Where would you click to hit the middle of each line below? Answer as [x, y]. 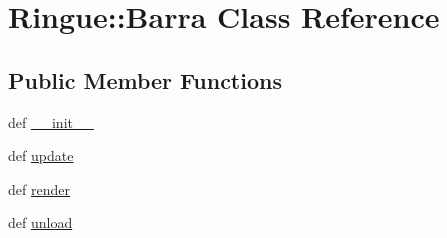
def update [41, 155]
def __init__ [51, 121]
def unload [40, 222]
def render [39, 188]
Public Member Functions [145, 79]
